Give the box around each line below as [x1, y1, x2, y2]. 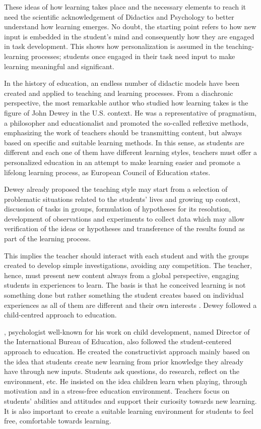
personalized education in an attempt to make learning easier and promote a [4, 156, 240, 167]
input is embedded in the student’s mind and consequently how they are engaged [4, 31, 254, 41]
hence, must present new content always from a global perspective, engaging [4, 270, 239, 280]
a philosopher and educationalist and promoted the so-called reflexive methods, [4, 117, 248, 128]
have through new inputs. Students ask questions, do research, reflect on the [4, 366, 239, 377]
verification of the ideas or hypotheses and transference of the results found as [4, 223, 245, 234]
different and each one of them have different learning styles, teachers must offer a [4, 147, 257, 157]
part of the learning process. [4, 233, 91, 244]
